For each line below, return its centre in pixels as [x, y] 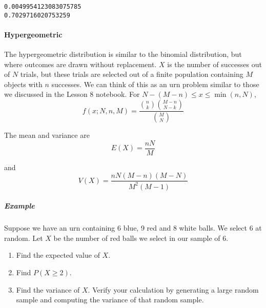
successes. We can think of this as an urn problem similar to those [155, 84]
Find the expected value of [58, 255]
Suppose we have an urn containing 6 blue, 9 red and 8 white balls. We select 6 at [133, 228]
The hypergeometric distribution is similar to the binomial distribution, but [123, 54]
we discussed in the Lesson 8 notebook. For [72, 94]
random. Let [24, 238]
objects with [23, 84]
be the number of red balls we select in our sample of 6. [141, 238]
